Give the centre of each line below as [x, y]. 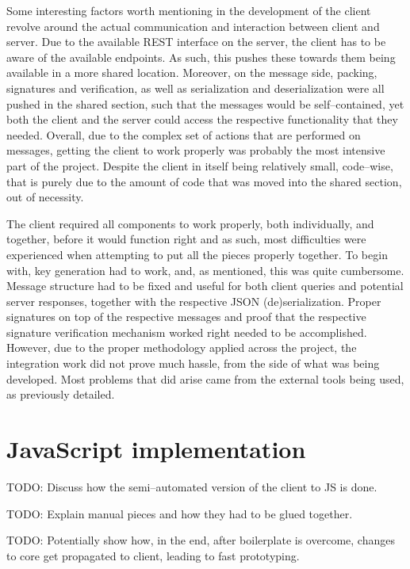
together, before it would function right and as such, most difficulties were [186, 239]
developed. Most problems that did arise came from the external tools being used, [205, 378]
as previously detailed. [61, 394]
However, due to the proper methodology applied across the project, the [182, 348]
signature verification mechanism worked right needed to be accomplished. [187, 332]
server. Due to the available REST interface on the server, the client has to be [196, 42]
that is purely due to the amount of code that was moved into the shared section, [204, 181]
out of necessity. [45, 197]
